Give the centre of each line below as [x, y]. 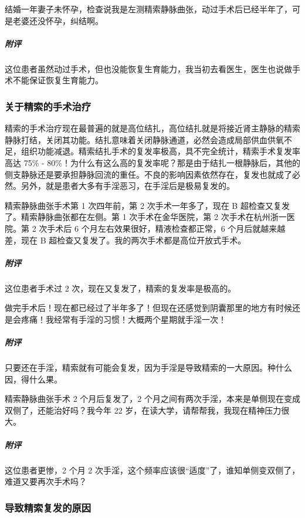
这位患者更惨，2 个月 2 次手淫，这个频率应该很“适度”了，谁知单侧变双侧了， [152, 470]
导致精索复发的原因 [48, 507]
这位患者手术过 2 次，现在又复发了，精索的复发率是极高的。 [121, 288]
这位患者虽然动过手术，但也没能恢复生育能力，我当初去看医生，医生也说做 [148, 68]
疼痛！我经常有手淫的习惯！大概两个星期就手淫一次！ [123, 319]
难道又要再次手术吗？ [46, 481]
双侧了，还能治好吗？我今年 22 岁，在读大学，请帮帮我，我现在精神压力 [143, 410]
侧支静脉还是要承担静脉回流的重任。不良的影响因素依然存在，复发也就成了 [148, 174]
